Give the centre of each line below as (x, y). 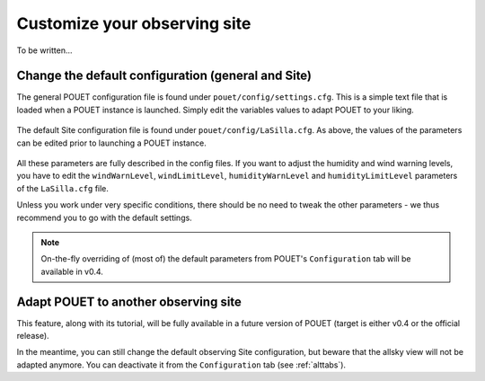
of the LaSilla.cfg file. (63, 188)
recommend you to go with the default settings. (104, 217)
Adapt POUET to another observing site (129, 301)
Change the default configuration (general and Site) (164, 76)
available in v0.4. (72, 271)
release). (33, 336)
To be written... (44, 50)
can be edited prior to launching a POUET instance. (111, 143)
